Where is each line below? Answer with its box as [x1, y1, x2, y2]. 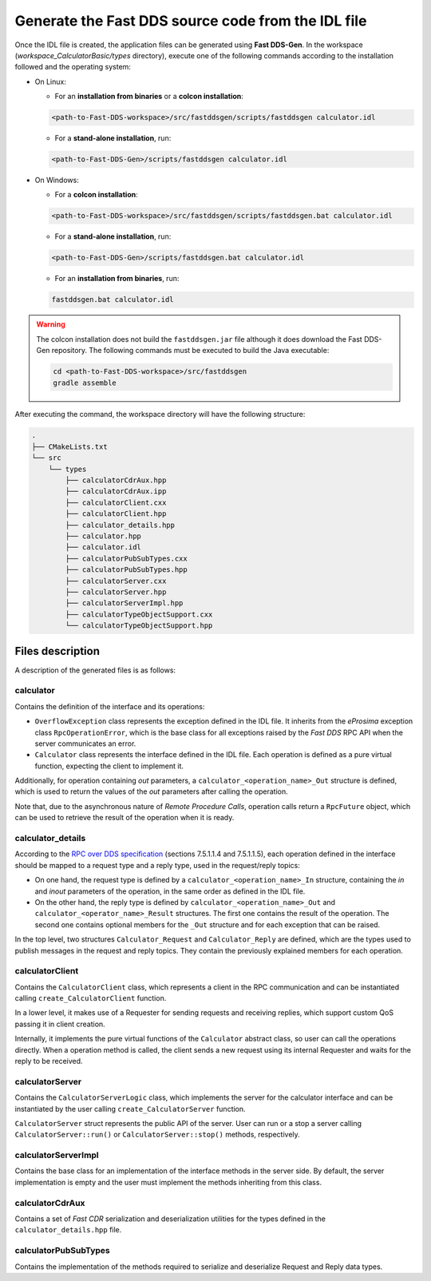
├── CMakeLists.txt [31, 442, 108, 451]
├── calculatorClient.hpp [65, 510, 167, 518]
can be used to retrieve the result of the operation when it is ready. [14, 813, 235, 823]
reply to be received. [14, 1057, 83, 1066]
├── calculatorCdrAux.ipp [65, 487, 167, 496]
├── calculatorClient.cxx [65, 498, 167, 507]
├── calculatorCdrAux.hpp [65, 476, 167, 485]
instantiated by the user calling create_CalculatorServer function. [14, 1104, 247, 1113]
